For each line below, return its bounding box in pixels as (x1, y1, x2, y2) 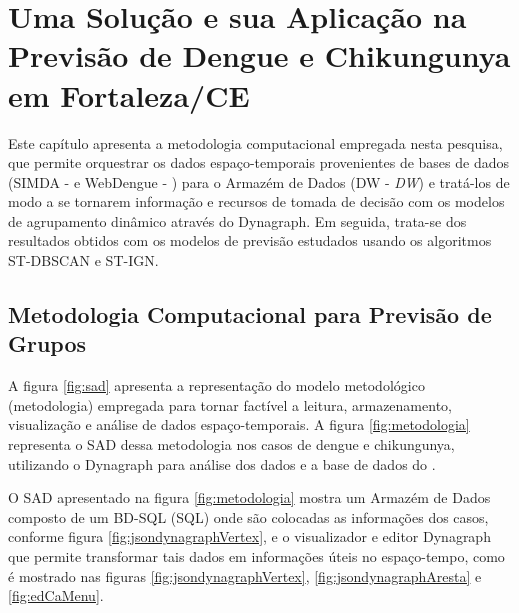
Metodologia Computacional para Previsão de (8, 299, 492, 330)
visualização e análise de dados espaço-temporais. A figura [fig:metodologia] (8, 414, 470, 435)
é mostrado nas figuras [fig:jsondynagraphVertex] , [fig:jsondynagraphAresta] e (8, 565, 482, 586)
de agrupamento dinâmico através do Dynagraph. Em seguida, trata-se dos (8, 210, 467, 231)
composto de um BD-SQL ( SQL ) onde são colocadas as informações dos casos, (8, 506, 489, 527)
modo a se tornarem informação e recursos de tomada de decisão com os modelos (8, 191, 505, 212)
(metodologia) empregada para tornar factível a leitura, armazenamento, (8, 394, 452, 415)
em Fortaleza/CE (8, 74, 250, 115)
